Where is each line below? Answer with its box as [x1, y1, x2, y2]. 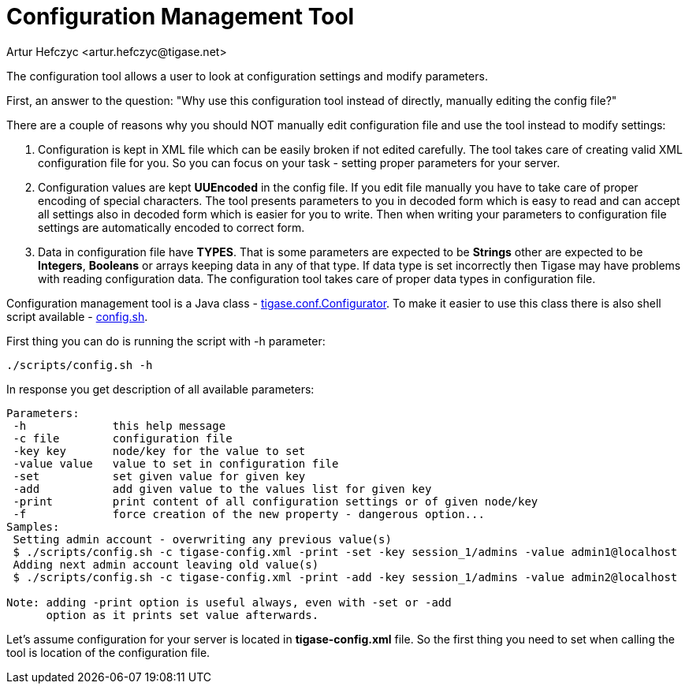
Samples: [6, 520, 60, 533]
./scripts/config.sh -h [6, 358, 153, 371]
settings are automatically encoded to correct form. [38, 220, 305, 234]
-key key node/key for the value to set [13, 444, 306, 457]
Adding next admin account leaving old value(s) [13, 558, 319, 571]
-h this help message [13, 419, 226, 432]
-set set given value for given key [13, 469, 306, 483]
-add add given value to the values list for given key [13, 482, 432, 495]
